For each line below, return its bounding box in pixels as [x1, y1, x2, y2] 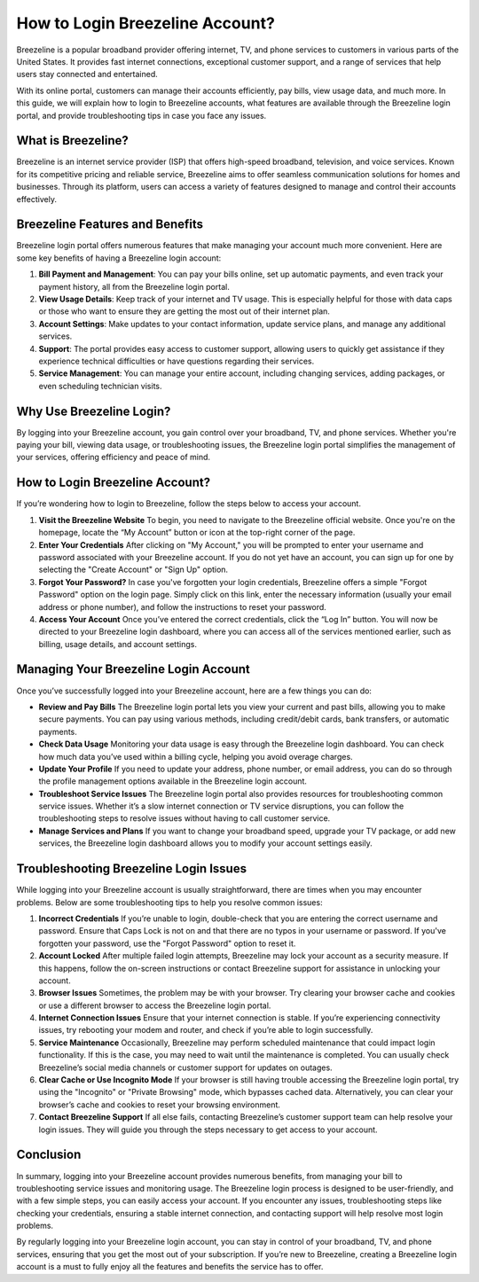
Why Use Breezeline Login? [16, 403, 171, 418]
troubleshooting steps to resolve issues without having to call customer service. [38, 813, 331, 824]
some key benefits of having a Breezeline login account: [16, 253, 222, 263]
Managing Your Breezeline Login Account [16, 661, 250, 677]
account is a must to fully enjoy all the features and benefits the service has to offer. [16, 1262, 324, 1272]
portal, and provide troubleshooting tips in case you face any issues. [16, 110, 267, 121]
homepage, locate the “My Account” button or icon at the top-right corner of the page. [38, 528, 356, 538]
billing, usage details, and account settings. [38, 638, 197, 649]
